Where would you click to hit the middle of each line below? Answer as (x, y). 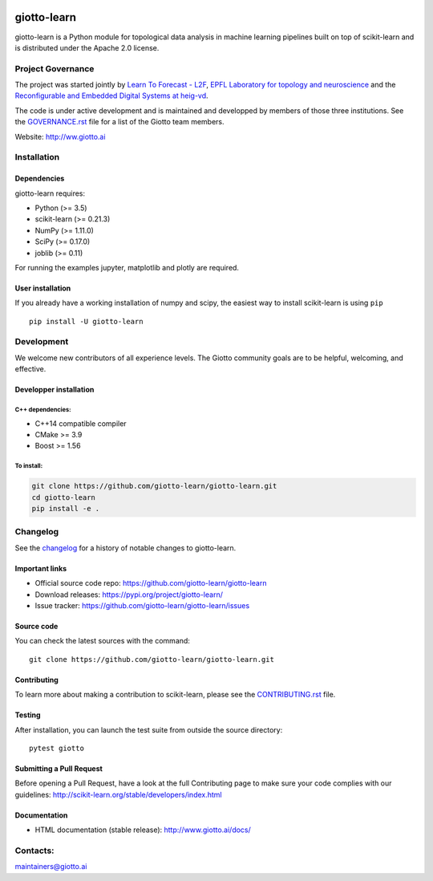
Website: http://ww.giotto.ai (60, 136)
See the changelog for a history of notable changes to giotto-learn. (125, 548)
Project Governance (55, 68)
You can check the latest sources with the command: (102, 641)
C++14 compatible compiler (81, 423)
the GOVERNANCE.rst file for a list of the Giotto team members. (119, 122)
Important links (41, 568)
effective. (30, 369)
